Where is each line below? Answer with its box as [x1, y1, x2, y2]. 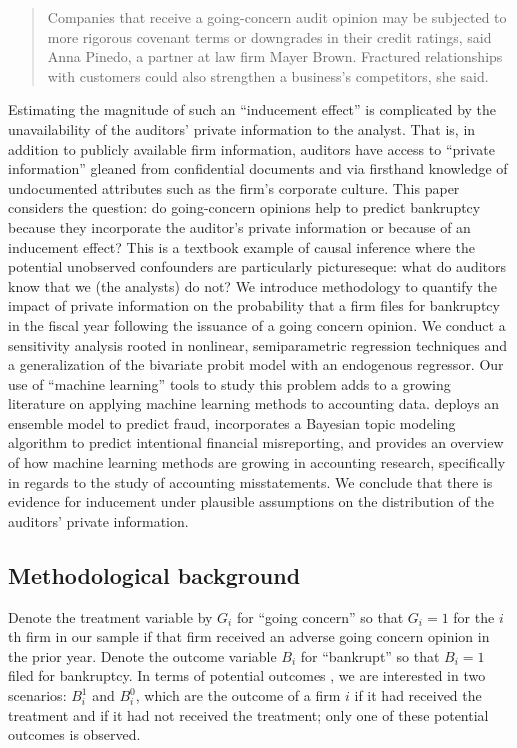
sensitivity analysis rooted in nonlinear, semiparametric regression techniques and [8, 334, 508, 355]
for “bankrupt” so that [300, 645, 440, 666]
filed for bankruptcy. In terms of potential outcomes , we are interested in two [8, 665, 486, 686]
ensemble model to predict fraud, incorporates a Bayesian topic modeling [8, 412, 456, 433]
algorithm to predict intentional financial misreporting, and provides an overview [8, 432, 504, 453]
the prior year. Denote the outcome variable [8, 645, 277, 666]
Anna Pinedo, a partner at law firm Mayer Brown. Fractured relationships [47, 46, 503, 67]
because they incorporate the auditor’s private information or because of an [8, 216, 471, 237]
